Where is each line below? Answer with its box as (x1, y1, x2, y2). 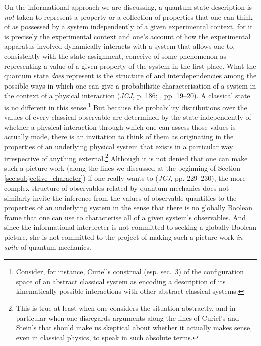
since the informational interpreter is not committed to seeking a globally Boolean (4, 222, 257, 232)
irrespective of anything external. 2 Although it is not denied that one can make (4, 151, 248, 163)
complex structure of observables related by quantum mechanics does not (4, 183, 229, 193)
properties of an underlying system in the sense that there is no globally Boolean (4, 202, 253, 213)
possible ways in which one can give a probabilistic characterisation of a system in (4, 80, 256, 91)
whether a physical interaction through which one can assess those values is (4, 121, 236, 132)
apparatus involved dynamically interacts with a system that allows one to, (4, 41, 235, 51)
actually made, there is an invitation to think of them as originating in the (4, 131, 234, 142)
